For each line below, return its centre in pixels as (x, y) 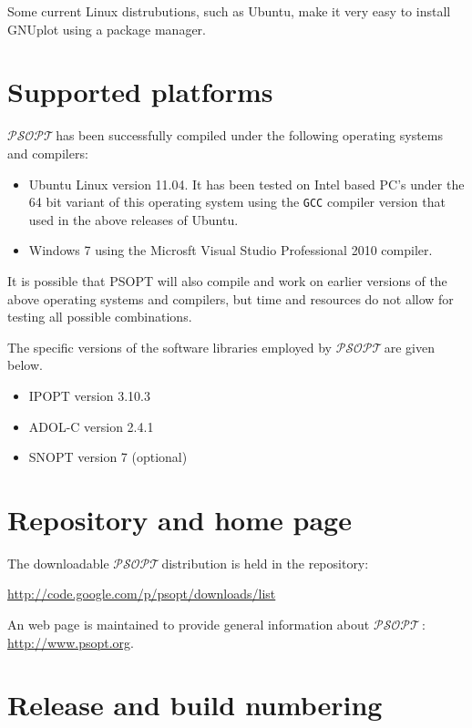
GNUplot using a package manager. (107, 29)
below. (25, 365)
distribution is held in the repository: (265, 563)
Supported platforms (140, 92)
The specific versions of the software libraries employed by (169, 347)
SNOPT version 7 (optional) (108, 457)
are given (410, 347)
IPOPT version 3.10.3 (89, 395)
